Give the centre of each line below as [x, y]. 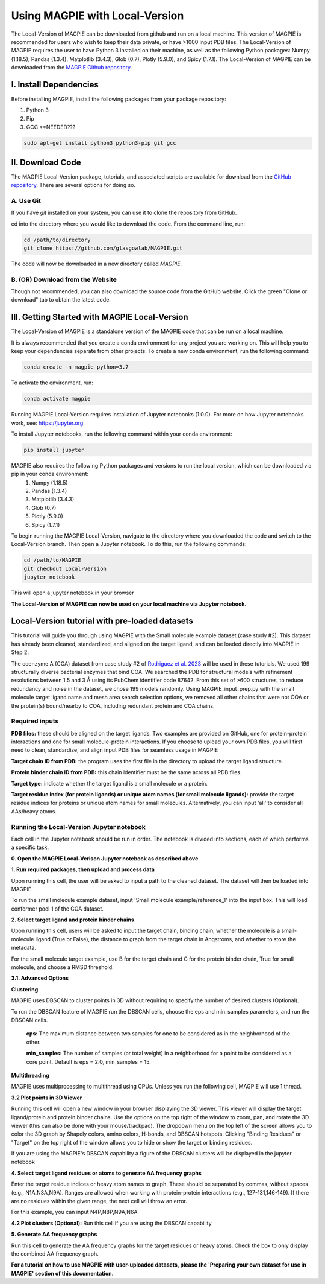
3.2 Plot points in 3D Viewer [47, 1098]
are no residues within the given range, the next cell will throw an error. [99, 1201]
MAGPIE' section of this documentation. [62, 1273]
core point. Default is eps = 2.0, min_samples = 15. [88, 1061]
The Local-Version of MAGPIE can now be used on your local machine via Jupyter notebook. [129, 604]
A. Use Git [26, 200]
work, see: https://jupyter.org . [48, 423]
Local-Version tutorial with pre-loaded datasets [102, 621]
